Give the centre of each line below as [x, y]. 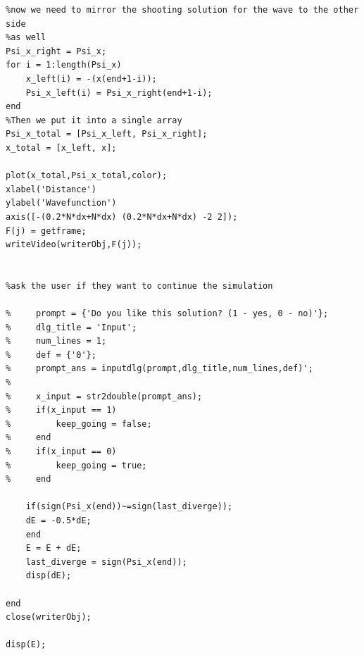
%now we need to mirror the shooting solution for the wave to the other [182, 10]
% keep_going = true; [76, 465]
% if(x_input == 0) [61, 451]
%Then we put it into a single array [94, 120]
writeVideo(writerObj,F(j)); [74, 245]
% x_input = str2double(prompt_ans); [104, 396]
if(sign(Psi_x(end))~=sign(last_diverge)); [129, 507]
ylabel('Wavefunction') [61, 203]
